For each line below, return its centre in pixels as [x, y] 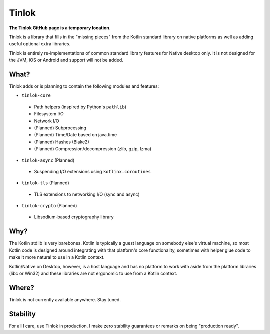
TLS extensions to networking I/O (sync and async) [87, 194]
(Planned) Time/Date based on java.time [76, 135]
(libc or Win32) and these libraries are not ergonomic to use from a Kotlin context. [93, 273]
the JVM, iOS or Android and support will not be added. [66, 60]
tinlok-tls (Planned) [45, 183]
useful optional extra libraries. [40, 44]
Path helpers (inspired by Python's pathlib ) [80, 107]
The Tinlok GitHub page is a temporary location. [60, 28]
